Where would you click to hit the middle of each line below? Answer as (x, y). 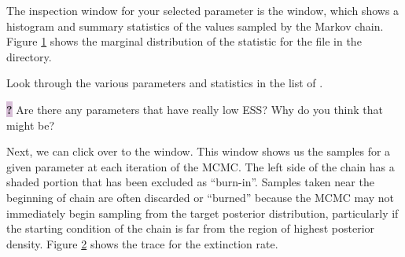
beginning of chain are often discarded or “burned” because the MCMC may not (201, 197)
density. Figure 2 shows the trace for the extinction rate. (142, 243)
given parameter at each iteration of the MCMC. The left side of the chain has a (201, 166)
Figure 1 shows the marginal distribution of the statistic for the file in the (184, 41)
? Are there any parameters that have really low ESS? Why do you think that (195, 109)
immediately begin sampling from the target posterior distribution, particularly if (202, 213)
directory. (29, 56)
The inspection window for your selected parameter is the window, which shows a (203, 10)
